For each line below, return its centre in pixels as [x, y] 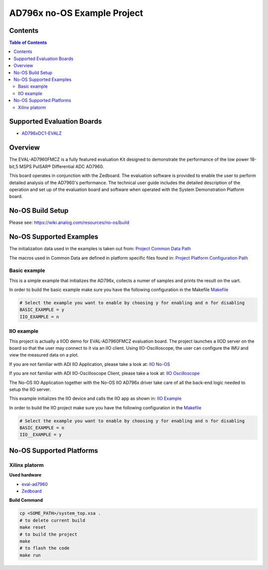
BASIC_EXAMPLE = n [42, 428]
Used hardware [25, 475]
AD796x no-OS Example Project [76, 13]
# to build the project [49, 534]
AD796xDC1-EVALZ [42, 133]
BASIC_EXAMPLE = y [42, 310]
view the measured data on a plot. [44, 355]
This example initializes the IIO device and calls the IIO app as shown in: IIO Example [95, 398]
